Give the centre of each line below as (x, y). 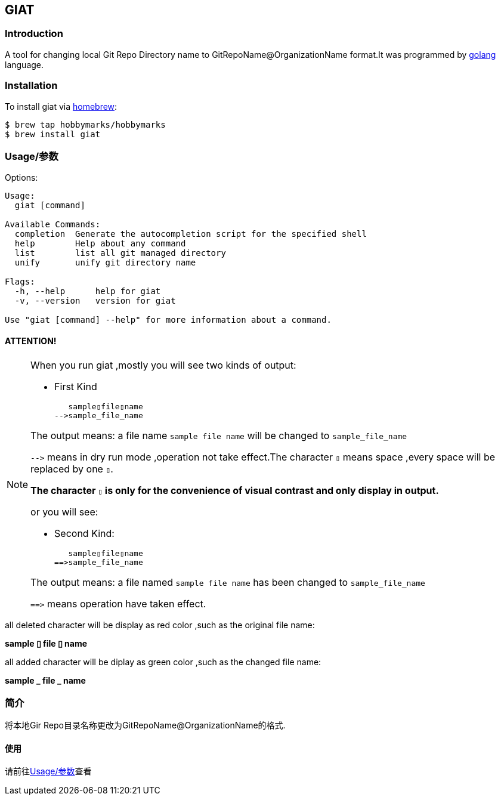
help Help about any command (100, 244)
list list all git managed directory (120, 253)
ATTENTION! (31, 341)
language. (24, 64)
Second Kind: (84, 533)
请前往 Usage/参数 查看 (48, 771)
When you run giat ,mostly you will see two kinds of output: (163, 365)
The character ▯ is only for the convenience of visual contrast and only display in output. (235, 490)
